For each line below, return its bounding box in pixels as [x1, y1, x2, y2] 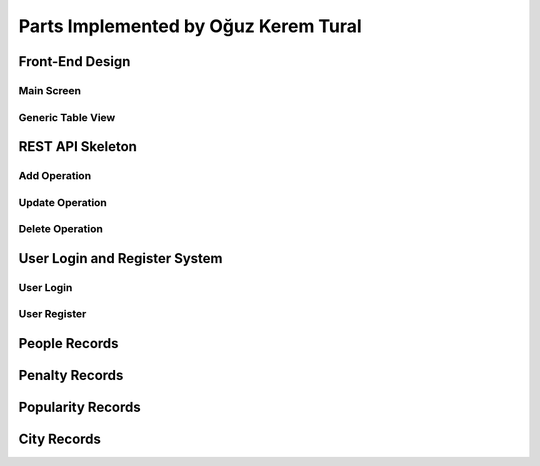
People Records [18, 335, 119, 352]
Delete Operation [18, 222, 104, 236]
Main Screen [18, 83, 82, 97]
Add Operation [18, 169, 92, 183]
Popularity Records [18, 398, 141, 415]
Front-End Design [18, 53, 131, 70]
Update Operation [18, 195, 107, 209]
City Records [18, 431, 102, 447]
